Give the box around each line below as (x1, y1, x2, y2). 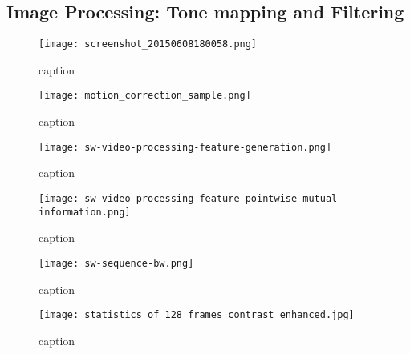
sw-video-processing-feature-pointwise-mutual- (84, 192, 343, 204)
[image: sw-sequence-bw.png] (39, 257, 194, 269)
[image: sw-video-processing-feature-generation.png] (39, 141, 332, 153)
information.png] (39, 206, 131, 218)
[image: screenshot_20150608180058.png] (39, 38, 258, 50)
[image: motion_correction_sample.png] (39, 90, 251, 102)
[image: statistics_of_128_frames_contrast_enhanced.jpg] (39, 309, 355, 321)
